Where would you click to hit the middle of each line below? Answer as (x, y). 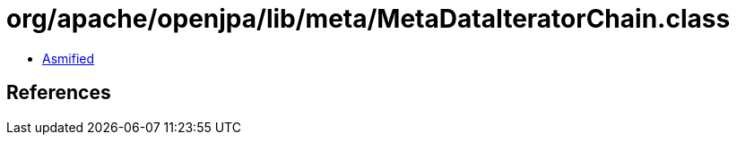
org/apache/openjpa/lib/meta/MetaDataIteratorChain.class (368, 19)
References (59, 93)
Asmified (69, 58)
